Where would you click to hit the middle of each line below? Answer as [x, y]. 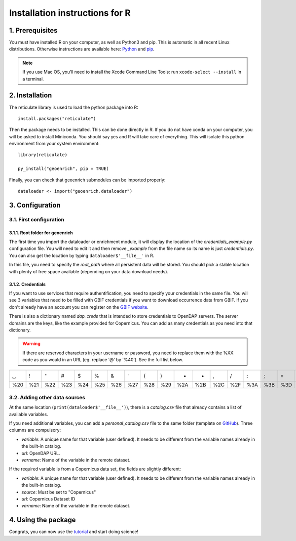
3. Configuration [35, 205]
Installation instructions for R [70, 13]
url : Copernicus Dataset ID [48, 499]
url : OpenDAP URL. [41, 453]
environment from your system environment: [54, 144]
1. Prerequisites [33, 30]
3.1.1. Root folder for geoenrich [41, 233]
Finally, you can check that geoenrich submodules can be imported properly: [87, 180]
